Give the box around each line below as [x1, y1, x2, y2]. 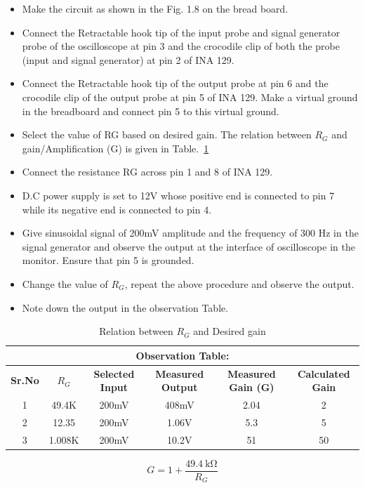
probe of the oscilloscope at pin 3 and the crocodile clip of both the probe [22, 39, 340, 53]
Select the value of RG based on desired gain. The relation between [22, 127, 312, 142]
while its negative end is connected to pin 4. [22, 202, 212, 216]
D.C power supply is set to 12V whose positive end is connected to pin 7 [22, 187, 335, 202]
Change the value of [22, 276, 108, 291]
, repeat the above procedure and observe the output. [124, 276, 354, 291]
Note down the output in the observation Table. [22, 300, 229, 315]
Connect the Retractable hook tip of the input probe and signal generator [22, 25, 340, 39]
